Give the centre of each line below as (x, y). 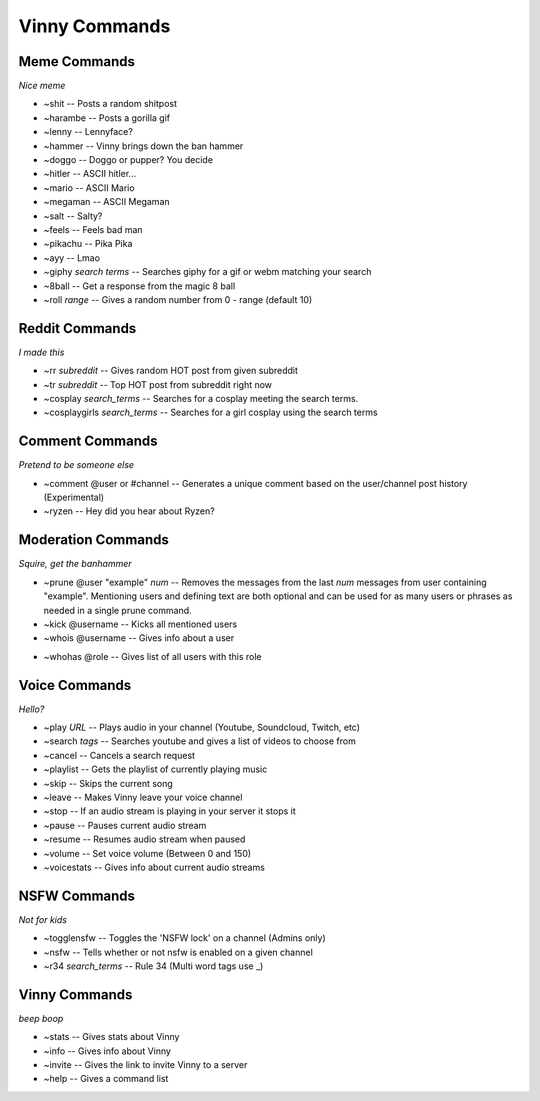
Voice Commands (75, 685)
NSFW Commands (76, 895)
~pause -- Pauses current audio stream (125, 825)
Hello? (31, 709)
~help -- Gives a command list (106, 1079)
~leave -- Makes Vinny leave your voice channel (143, 797)
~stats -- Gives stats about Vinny (111, 1037)
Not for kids (42, 919)
